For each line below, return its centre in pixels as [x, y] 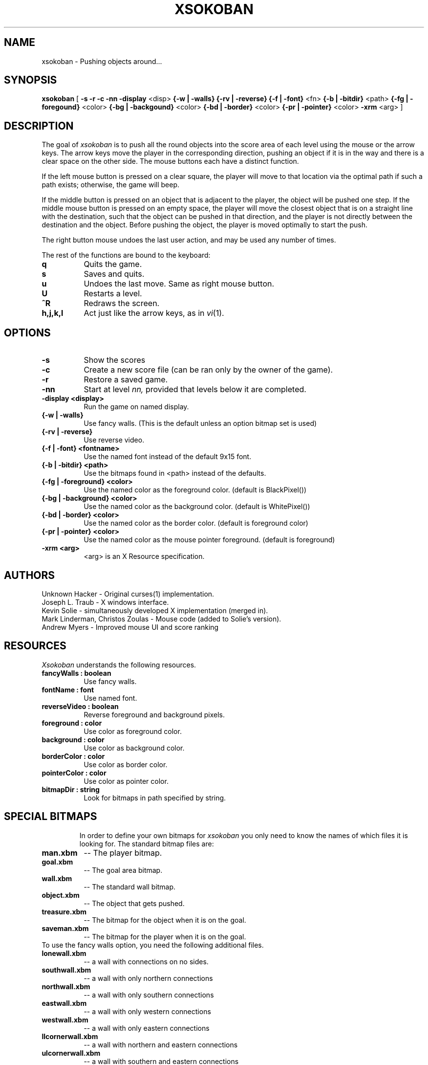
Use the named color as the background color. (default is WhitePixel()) [197, 507]
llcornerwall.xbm [70, 1036]
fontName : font [68, 689]
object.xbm [61, 895]
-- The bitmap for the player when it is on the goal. [165, 936]
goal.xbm [57, 862]
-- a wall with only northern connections [148, 978]
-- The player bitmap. [123, 853]
